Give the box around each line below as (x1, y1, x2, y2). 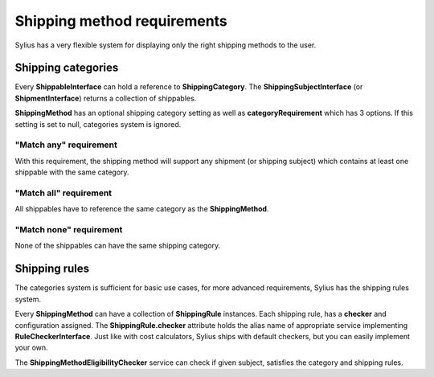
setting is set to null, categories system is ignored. (14, 119, 182, 129)
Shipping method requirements (14, 12, 228, 30)
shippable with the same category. (14, 167, 129, 177)
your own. (14, 342, 48, 353)
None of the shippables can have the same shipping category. (14, 241, 221, 251)
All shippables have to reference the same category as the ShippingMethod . (14, 204, 269, 214)
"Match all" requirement (14, 187, 113, 199)
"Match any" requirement (14, 139, 118, 150)
